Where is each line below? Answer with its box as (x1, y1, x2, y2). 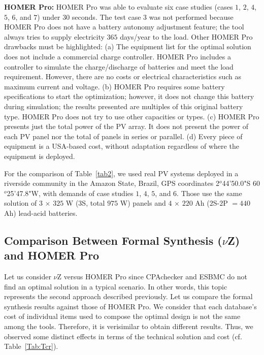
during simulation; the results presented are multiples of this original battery (4, 101, 243, 111)
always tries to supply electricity (4, 31, 105, 42)
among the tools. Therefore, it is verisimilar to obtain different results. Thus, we (4, 321, 253, 332)
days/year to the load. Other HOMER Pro (120, 31, 253, 42)
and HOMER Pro (4, 247, 100, 263)
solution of (4, 198, 37, 208)
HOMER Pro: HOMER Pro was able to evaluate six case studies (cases (4, 2, 233, 12)
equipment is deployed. (4, 150, 75, 161)
